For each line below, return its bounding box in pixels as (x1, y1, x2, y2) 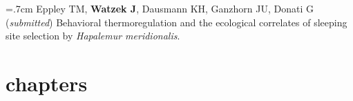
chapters (6, 68, 88, 97)
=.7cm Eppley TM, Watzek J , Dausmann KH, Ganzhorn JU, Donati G (6, 1, 314, 15)
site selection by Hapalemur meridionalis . (6, 28, 180, 43)
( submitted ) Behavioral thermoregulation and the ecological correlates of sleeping (6, 15, 347, 29)
